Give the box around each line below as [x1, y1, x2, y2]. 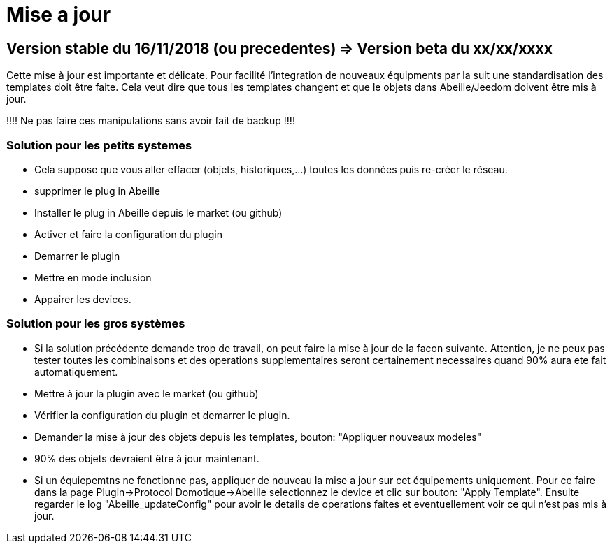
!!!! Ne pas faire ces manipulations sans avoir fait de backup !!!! [6, 115, 295, 127]
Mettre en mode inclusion [34, 271, 152, 284]
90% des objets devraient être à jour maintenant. [34, 452, 259, 464]
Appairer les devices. [34, 293, 131, 305]
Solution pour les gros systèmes [6, 316, 185, 331]
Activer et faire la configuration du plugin [34, 228, 222, 240]
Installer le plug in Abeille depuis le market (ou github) [34, 206, 283, 219]
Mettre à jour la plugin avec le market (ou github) [34, 387, 259, 400]
